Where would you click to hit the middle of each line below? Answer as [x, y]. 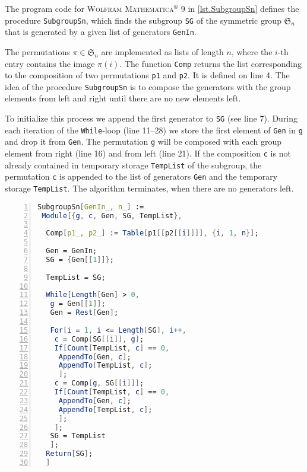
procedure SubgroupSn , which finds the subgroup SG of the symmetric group [143, 20]
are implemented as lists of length [162, 51]
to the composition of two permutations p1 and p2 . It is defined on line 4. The [147, 75]
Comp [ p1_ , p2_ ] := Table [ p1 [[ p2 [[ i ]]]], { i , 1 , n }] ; [152, 233]
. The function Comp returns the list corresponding [211, 63]
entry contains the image [50, 63]
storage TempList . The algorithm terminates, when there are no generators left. [149, 188]
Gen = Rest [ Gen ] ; [84, 313]
